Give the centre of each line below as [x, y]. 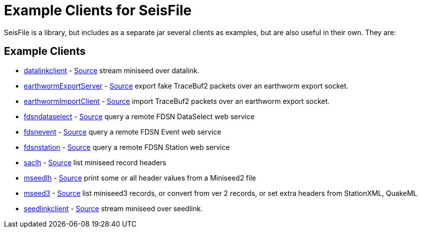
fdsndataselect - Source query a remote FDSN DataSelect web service [139, 116]
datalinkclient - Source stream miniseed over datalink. [112, 70]
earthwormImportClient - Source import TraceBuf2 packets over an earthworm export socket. [177, 101]
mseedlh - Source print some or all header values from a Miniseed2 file [140, 178]
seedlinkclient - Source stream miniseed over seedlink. [113, 208]
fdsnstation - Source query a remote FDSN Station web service [127, 147]
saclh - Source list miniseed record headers [95, 162]
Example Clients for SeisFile [98, 10]
